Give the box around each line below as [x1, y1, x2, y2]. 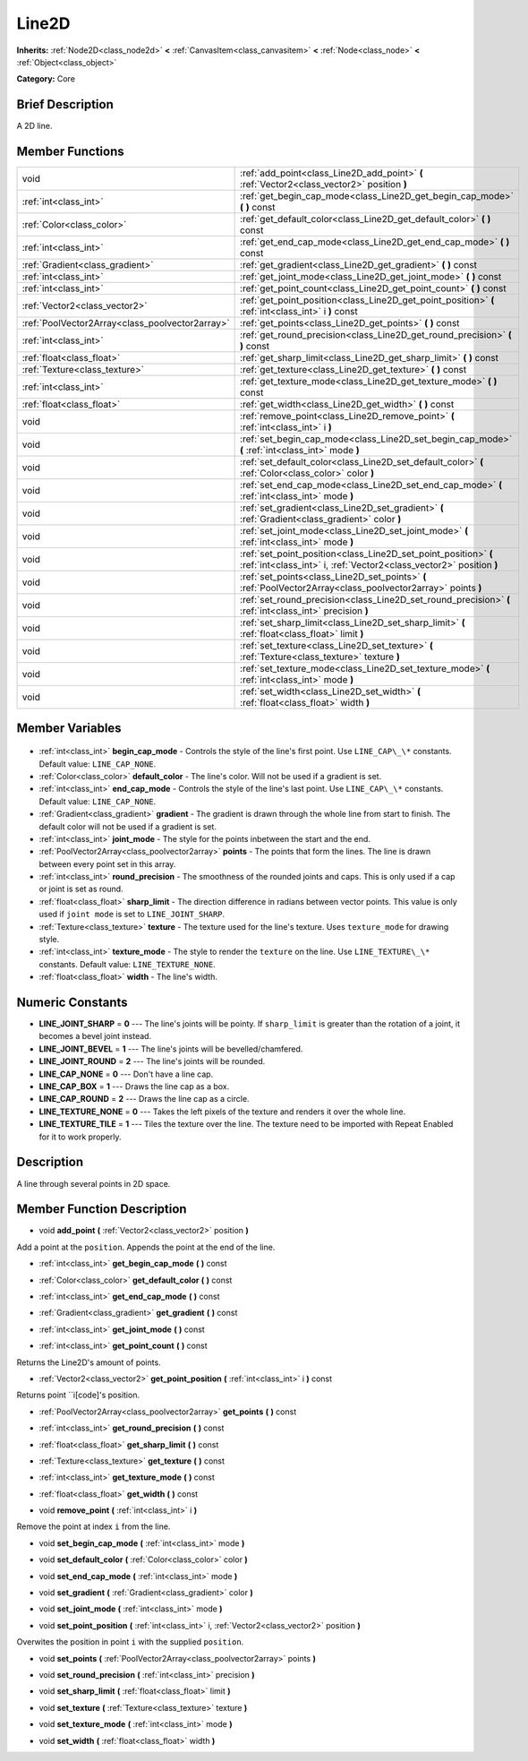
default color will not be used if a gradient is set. [38, 820, 217, 832]
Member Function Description [16, 1201, 187, 1217]
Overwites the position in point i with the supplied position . [16, 1636, 244, 1647]
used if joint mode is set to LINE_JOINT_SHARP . [38, 909, 226, 920]
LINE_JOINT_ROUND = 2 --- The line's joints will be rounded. [38, 1056, 266, 1067]
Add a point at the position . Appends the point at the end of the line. [16, 1241, 276, 1252]
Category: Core [16, 73, 76, 84]
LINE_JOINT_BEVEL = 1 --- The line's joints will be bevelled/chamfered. [38, 1044, 303, 1054]
